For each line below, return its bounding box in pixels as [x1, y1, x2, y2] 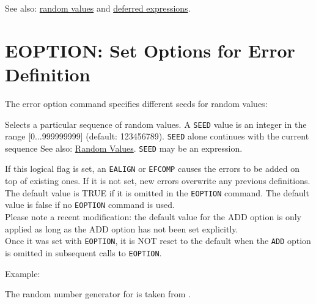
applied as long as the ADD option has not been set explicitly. [5, 222, 238, 235]
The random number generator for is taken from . [5, 287, 191, 300]
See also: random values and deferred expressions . [5, 2, 191, 14]
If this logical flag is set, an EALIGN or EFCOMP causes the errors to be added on [5, 162, 299, 175]
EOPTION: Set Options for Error [5, 37, 295, 62]
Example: [5, 267, 40, 280]
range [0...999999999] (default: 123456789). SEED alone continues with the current [5, 130, 309, 143]
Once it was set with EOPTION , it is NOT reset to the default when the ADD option [5, 234, 311, 247]
